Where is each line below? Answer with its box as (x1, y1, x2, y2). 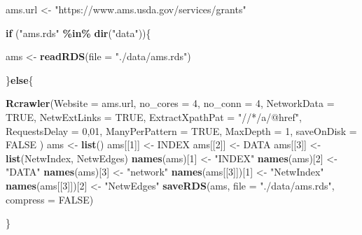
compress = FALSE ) (6, 192, 94, 206)
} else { (6, 72, 34, 87)
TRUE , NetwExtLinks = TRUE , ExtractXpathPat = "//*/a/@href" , (6, 109, 302, 124)
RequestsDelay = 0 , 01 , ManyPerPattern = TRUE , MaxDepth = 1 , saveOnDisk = (6, 123, 357, 138)
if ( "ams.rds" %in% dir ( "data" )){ (6, 25, 151, 40)
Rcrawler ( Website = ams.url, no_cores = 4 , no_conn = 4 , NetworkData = (6, 96, 335, 111)
